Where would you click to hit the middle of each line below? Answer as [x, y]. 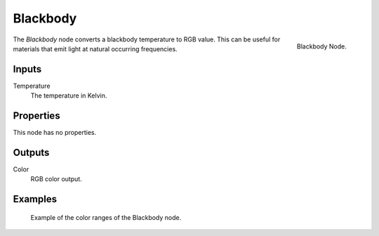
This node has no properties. [55, 133]
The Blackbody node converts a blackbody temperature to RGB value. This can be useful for [147, 39]
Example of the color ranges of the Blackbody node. [106, 217]
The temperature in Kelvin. [69, 96]
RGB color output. [56, 179]
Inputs [27, 69]
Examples [35, 199]
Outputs [31, 152]
